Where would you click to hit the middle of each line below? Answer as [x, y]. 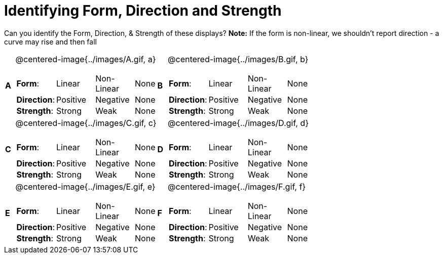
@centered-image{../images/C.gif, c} [86, 123]
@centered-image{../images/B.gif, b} [238, 59]
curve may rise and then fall [50, 41]
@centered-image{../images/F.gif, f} [237, 186]
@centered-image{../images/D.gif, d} [238, 123]
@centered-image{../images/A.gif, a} [86, 59]
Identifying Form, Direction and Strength [143, 11]
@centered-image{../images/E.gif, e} [85, 186]
